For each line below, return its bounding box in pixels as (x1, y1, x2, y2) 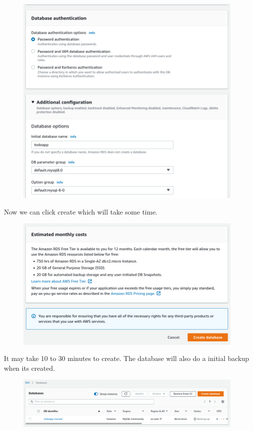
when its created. (4, 362, 55, 373)
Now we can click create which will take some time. (4, 206, 158, 216)
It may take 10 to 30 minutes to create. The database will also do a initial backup (4, 353, 249, 363)
